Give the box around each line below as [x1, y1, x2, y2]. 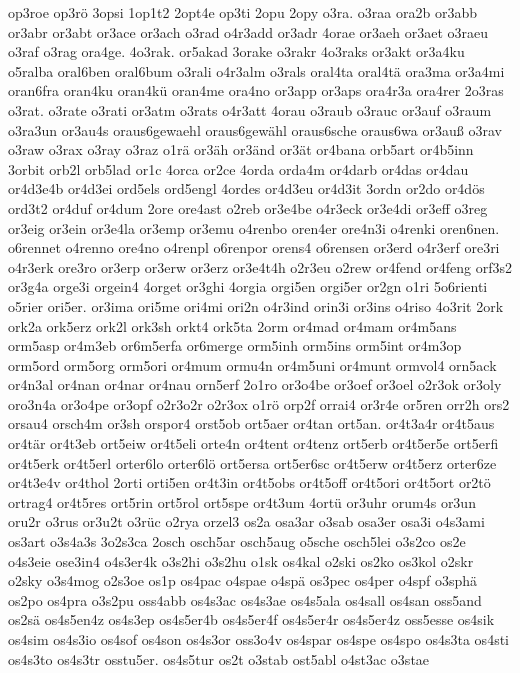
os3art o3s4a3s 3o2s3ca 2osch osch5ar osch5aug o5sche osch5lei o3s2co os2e [8, 531, 466, 552]
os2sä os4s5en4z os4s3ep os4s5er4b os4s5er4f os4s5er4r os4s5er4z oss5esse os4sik [8, 609, 495, 630]
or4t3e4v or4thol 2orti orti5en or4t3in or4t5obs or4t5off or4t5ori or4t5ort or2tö [8, 472, 491, 493]
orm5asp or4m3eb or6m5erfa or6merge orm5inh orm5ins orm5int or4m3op [8, 335, 462, 356]
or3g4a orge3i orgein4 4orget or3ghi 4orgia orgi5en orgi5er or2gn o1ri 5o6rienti [8, 276, 488, 297]
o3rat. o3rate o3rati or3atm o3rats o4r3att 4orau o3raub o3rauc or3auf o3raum [8, 99, 492, 120]
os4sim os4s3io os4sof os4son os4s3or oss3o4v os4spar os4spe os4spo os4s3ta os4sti [8, 629, 509, 649]
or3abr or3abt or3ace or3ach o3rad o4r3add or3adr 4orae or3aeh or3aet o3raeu [8, 21, 489, 42]
